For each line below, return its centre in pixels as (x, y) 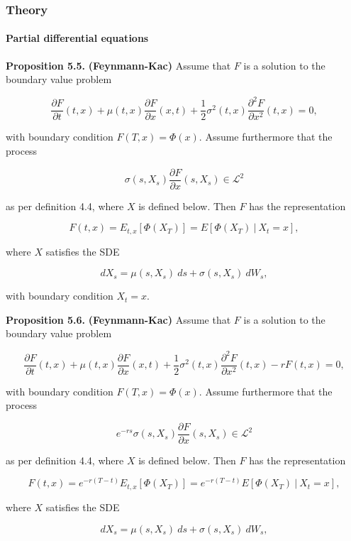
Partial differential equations (77, 38)
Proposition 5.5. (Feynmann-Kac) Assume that (118, 65)
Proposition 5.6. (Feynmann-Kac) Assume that (118, 319)
